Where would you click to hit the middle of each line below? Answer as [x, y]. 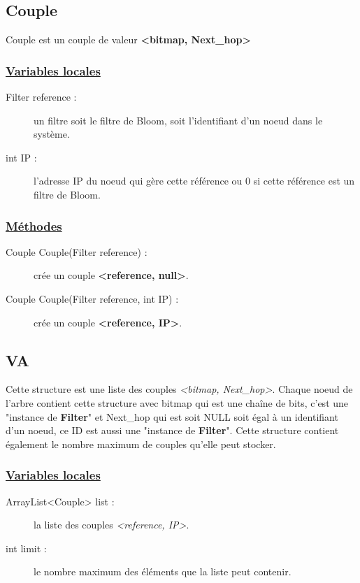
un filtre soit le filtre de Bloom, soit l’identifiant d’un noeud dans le [178, 120]
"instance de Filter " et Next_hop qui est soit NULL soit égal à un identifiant [172, 416]
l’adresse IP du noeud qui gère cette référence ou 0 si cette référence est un [194, 181]
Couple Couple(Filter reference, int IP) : [92, 298]
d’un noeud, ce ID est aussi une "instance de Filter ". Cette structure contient [172, 430]
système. [52, 134]
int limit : [26, 548]
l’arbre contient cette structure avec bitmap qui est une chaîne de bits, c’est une [177, 402]
